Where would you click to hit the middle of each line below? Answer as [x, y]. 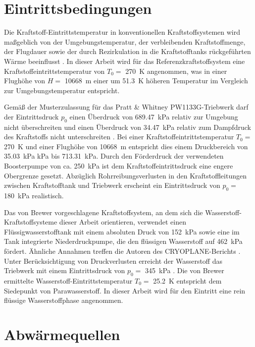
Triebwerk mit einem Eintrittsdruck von [65, 270]
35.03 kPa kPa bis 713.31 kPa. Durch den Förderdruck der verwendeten [114, 156]
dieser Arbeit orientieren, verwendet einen [123, 222]
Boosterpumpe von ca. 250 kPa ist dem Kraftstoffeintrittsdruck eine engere [119, 166]
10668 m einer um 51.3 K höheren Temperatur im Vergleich [156, 81]
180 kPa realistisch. [34, 196]
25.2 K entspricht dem [187, 280]
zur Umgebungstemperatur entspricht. [62, 90]
